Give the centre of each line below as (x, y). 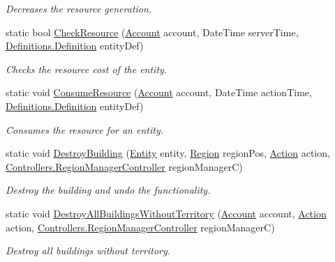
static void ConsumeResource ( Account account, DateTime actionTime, (159, 92)
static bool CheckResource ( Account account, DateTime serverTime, (152, 32)
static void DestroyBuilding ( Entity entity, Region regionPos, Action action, (168, 153)
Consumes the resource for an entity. (84, 129)
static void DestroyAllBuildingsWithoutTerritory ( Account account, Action (166, 213)
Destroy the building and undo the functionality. (108, 190)
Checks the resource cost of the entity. (87, 69)
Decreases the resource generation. (79, 8)
